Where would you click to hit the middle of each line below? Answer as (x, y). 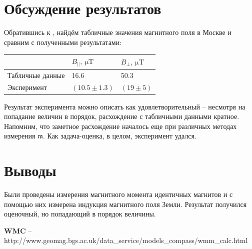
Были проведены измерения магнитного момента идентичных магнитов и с (118, 194)
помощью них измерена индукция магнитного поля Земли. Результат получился (125, 204)
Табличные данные (36, 75)
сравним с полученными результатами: (63, 42)
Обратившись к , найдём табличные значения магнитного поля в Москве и (118, 32)
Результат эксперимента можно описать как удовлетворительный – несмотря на (125, 106)
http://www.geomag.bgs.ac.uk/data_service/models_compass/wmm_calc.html (126, 240)
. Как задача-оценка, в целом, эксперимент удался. (119, 136)
